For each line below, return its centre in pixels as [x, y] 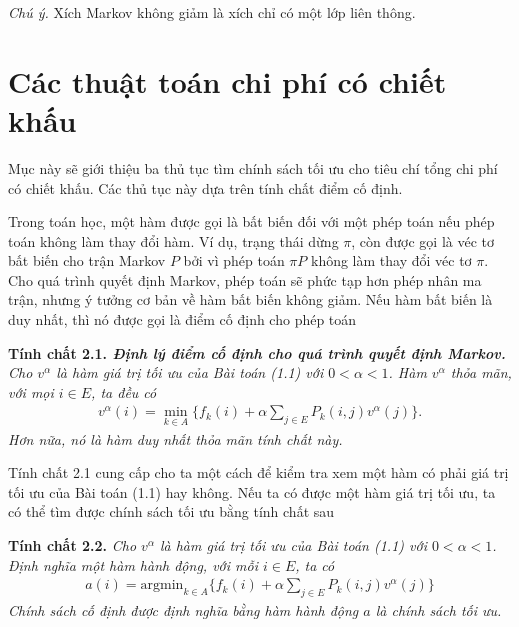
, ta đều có [124, 391]
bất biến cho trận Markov [87, 260]
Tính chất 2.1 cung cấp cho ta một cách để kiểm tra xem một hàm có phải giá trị [258, 472]
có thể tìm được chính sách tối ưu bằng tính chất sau [171, 511]
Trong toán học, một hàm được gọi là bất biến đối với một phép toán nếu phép [251, 221]
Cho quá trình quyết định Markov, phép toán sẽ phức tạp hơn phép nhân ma [245, 279]
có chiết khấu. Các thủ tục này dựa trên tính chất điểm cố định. [205, 187]
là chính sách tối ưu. [438, 610]
